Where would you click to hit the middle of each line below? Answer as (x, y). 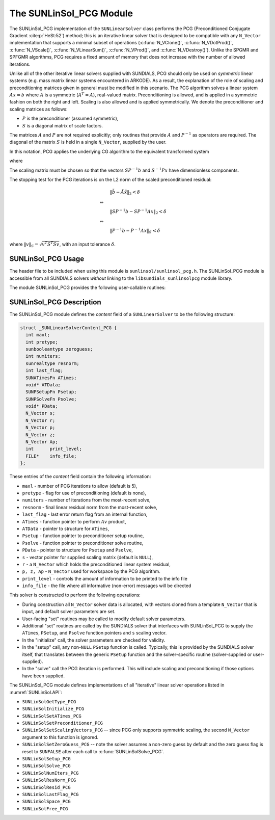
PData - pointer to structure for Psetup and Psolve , (78, 550)
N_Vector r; (40, 420)
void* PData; (42, 406)
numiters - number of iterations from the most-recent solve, (86, 500)
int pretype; (42, 342)
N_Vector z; (40, 435)
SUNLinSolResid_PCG (46, 787)
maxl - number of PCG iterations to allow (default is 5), (80, 486)
